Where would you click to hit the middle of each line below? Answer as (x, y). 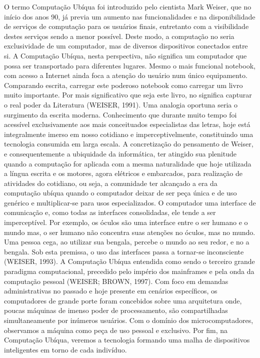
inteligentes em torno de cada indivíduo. (65, 349)
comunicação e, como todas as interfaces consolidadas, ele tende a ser (110, 212)
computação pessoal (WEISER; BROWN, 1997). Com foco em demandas (116, 281)
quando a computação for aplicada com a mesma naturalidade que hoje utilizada (128, 163)
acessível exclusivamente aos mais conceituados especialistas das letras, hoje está (127, 124)
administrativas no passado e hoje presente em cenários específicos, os (111, 291)
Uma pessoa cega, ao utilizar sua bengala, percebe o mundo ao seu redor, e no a (127, 242)
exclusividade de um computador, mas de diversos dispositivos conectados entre (126, 46)
